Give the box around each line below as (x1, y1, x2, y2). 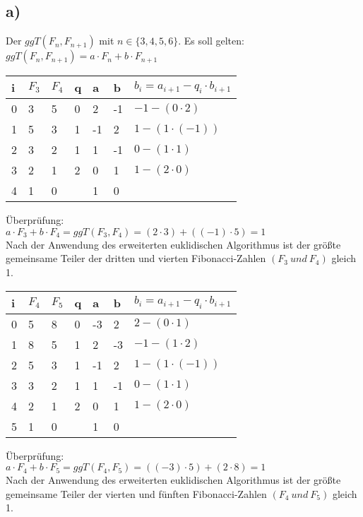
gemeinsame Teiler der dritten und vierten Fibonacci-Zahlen (6, 251, 266, 266)
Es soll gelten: (184, 33, 244, 48)
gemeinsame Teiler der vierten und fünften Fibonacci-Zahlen (6, 486, 267, 501)
